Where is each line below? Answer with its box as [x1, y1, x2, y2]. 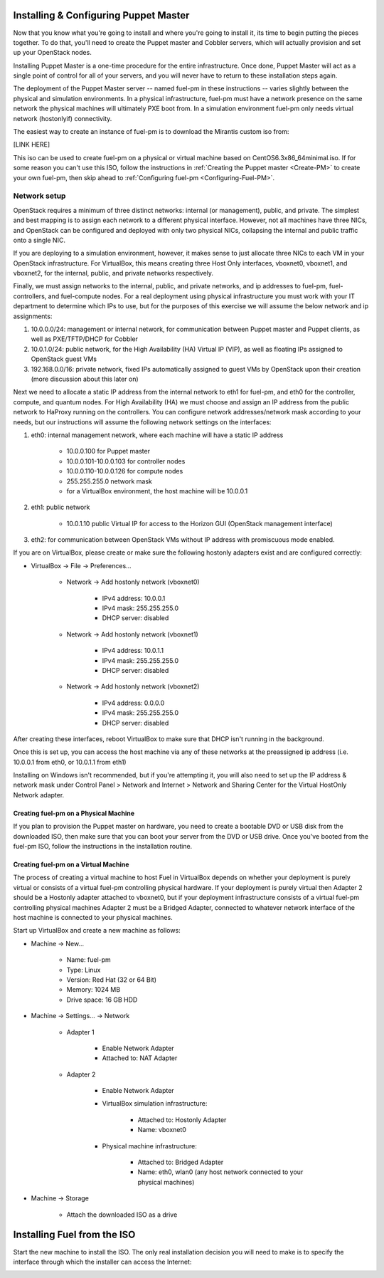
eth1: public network [31, 503, 90, 512]
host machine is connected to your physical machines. [13, 913, 174, 921]
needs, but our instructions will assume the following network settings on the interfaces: [13, 417, 272, 426]
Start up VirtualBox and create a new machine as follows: [13, 926, 181, 935]
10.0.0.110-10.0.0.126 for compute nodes [66, 467, 183, 476]
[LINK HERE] [13, 140, 50, 149]
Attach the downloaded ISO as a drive [66, 1210, 178, 1219]
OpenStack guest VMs [31, 355, 97, 363]
